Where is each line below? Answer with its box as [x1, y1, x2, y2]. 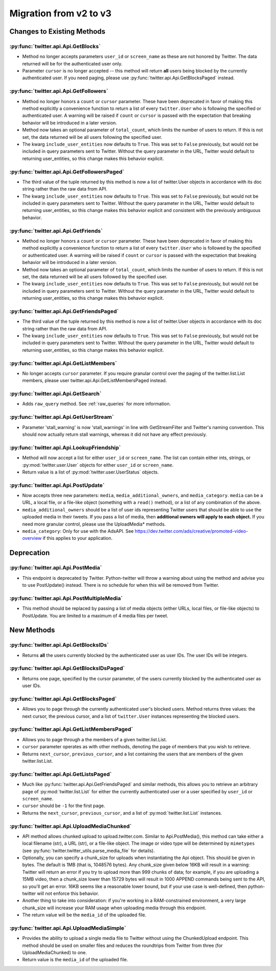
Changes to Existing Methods [9, 27, 106, 36]
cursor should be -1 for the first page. [22, 802, 105, 809]
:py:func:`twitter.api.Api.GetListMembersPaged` [9, 726, 133, 733]
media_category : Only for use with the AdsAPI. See [22, 528, 134, 534]
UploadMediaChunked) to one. [22, 950, 87, 956]
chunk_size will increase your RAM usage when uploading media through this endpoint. [22, 905, 206, 911]
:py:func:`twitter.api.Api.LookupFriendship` [9, 444, 121, 451]
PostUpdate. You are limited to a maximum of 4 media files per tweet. [22, 612, 169, 619]
